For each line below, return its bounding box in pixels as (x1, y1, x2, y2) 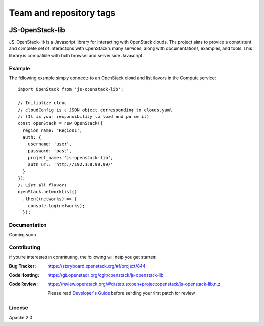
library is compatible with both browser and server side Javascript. (9, 52, 144, 58)
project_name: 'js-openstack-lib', (27, 155, 113, 161)
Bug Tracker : (9, 263, 36, 269)
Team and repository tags (9, 7, 116, 18)
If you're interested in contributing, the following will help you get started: (9, 254, 157, 260)
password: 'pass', (27, 148, 72, 154)
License (9, 304, 29, 311)
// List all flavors (18, 182, 67, 188)
